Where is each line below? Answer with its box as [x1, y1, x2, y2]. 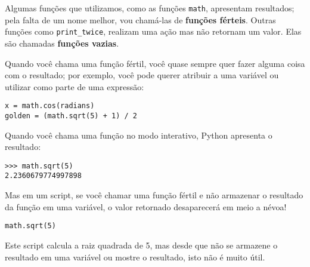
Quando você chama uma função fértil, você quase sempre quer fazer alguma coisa [5, 57, 305, 69]
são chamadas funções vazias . [5, 36, 119, 49]
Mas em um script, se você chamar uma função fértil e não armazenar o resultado [5, 189, 303, 201]
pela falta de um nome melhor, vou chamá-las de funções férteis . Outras [5, 13, 276, 26]
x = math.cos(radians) [5, 102, 95, 111]
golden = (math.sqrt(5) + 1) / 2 [5, 111, 137, 120]
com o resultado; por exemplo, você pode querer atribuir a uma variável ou [5, 69, 279, 81]
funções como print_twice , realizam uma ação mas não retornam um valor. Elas [5, 25, 302, 38]
